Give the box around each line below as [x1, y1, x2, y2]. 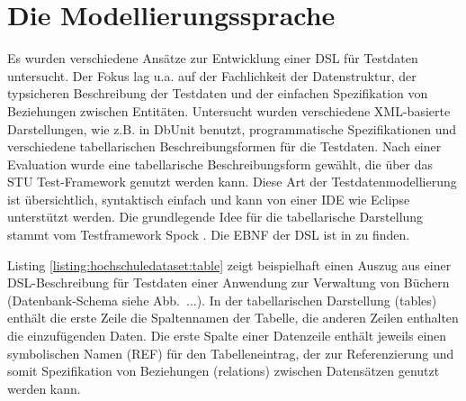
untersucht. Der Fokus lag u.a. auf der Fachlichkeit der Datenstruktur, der [7, 66, 417, 85]
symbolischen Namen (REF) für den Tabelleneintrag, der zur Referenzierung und [7, 343, 454, 362]
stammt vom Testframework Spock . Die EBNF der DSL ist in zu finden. [7, 225, 410, 244]
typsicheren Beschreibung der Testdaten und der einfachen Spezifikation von [7, 84, 428, 103]
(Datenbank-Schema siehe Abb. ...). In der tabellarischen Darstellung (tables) [7, 290, 437, 309]
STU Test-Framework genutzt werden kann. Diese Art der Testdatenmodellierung [7, 172, 457, 191]
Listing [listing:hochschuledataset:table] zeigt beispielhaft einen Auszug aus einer [7, 255, 452, 274]
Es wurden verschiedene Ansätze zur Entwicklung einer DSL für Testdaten [7, 49, 418, 68]
